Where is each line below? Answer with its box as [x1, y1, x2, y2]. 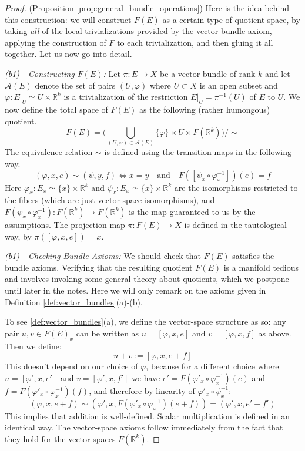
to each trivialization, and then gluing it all [117, 36, 273, 48]
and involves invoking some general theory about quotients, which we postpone [5, 272, 289, 285]
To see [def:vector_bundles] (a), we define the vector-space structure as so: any [5, 315, 286, 328]
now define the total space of [5, 103, 108, 115]
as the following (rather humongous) [139, 103, 270, 115]
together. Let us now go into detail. [5, 48, 132, 60]
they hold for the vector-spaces [5, 432, 116, 445]
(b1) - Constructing [5, 67, 75, 79]
